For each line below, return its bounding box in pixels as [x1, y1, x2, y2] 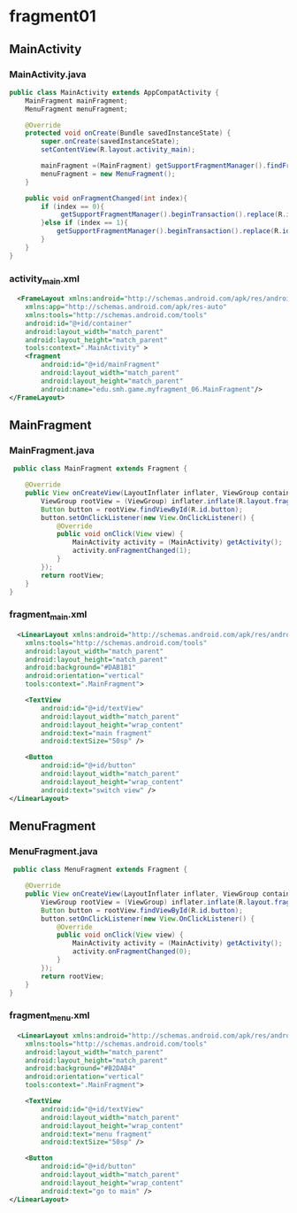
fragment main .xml [9, 609, 88, 622]
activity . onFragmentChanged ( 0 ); [72, 947, 192, 956]
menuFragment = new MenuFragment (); [41, 169, 176, 178]
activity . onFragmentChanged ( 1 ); [72, 547, 192, 556]
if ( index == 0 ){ [41, 202, 104, 211]
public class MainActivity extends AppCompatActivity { [9, 88, 219, 97]
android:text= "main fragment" [41, 728, 152, 737]
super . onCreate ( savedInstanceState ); [41, 137, 179, 146]
